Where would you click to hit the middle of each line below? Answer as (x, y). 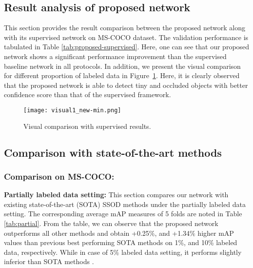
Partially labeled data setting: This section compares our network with (116, 195)
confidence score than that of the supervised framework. (88, 94)
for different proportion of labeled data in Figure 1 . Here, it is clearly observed (122, 75)
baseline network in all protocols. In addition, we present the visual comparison (122, 66)
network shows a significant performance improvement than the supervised (115, 56)
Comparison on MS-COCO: (59, 176)
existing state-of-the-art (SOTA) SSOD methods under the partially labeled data (125, 204)
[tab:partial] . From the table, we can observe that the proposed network (111, 223)
